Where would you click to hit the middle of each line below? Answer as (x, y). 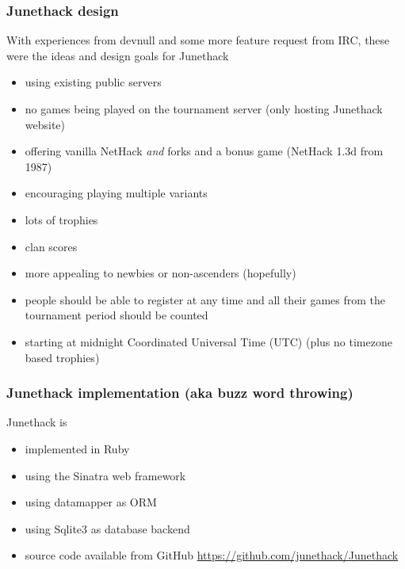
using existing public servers (93, 82)
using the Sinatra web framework (105, 475)
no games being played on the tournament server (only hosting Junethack (204, 109)
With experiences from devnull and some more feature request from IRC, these (198, 40)
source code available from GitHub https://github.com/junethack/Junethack (212, 555)
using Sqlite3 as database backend (107, 528)
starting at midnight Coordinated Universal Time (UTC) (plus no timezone (208, 341)
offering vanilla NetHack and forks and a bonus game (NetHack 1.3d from (204, 151)
